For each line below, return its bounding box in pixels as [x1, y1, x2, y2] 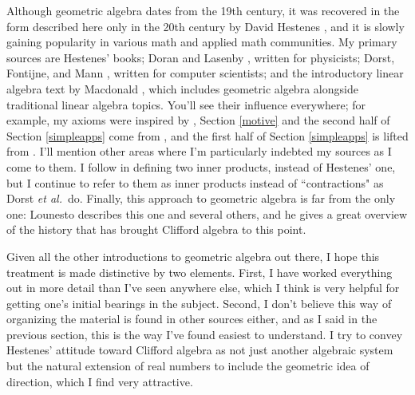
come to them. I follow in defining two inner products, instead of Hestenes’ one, [6, 158, 396, 175]
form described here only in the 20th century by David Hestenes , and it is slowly [6, 18, 405, 34]
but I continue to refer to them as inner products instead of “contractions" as [6, 174, 384, 191]
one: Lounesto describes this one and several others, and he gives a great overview [6, 205, 408, 222]
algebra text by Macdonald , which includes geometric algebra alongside [6, 80, 358, 97]
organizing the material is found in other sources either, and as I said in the [6, 310, 377, 327]
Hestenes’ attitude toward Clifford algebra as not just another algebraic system [6, 342, 393, 358]
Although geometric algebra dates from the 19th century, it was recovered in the [6, 2, 400, 18]
